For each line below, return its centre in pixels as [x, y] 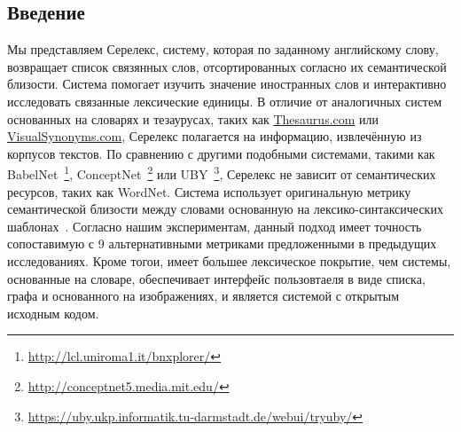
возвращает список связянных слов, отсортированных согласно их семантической [227, 66]
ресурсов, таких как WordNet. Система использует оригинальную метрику [209, 191]
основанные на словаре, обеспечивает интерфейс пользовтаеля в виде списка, [216, 278]
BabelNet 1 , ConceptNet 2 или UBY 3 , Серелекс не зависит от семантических [222, 173]
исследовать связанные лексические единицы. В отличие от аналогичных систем [225, 101]
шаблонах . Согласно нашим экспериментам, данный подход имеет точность [215, 226]
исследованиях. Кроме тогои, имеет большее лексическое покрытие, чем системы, [229, 260]
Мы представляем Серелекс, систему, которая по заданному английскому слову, [223, 49]
